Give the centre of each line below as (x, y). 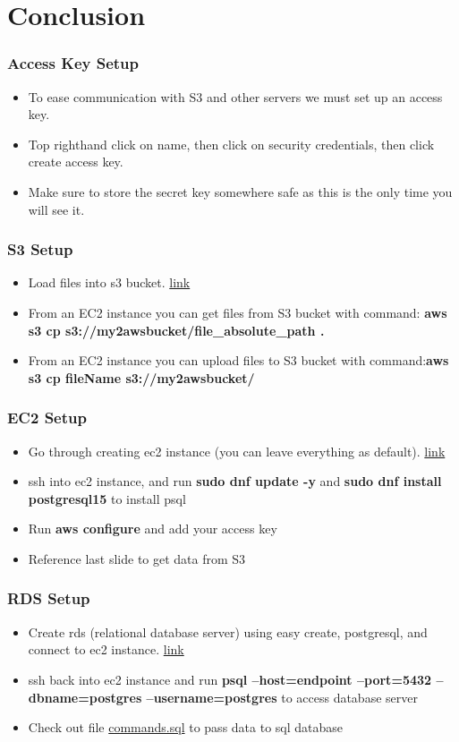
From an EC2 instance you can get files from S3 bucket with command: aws (238, 312)
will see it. (56, 209)
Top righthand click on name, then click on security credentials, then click (231, 144)
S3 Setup (40, 249)
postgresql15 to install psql (107, 498)
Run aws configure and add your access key (153, 529)
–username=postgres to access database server (282, 697)
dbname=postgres (85, 697)
